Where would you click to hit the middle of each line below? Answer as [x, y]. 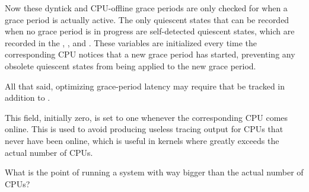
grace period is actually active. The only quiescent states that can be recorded [147, 19]
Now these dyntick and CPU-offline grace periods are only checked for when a [146, 8]
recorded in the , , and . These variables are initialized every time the [131, 42]
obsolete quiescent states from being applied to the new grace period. [130, 65]
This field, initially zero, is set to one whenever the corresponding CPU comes [146, 117]
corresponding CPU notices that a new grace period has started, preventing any [150, 54]
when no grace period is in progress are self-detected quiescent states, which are [150, 31]
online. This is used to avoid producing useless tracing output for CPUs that [144, 129]
